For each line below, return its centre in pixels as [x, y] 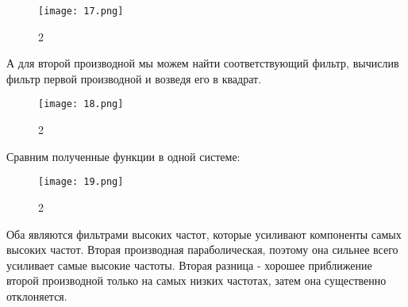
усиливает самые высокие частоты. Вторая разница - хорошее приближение [189, 265]
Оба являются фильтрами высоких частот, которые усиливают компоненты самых [204, 234]
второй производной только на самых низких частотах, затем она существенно [196, 280]
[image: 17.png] [81, 11]
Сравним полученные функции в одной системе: [123, 156]
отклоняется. [37, 295]
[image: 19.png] [81, 182]
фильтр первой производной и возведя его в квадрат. [134, 78]
